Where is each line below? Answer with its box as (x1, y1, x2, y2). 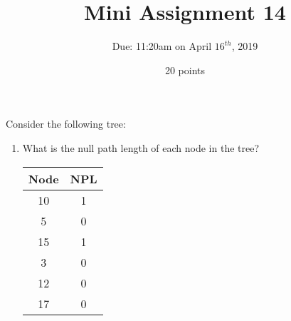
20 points (164, 62, 206, 77)
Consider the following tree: (6, 116, 126, 131)
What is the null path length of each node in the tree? (22, 140, 260, 155)
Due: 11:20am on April (112, 39, 212, 53)
